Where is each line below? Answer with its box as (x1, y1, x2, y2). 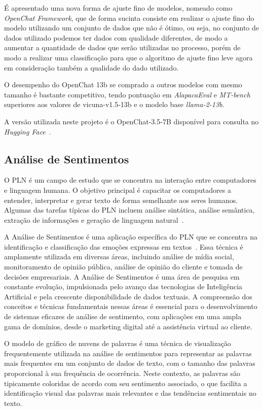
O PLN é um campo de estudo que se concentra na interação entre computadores (4, 175, 256, 185)
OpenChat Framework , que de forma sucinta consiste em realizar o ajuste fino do (4, 12, 254, 23)
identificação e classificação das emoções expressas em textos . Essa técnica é (4, 241, 243, 252)
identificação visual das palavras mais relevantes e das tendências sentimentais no (4, 388, 256, 398)
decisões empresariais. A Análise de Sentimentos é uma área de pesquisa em (4, 271, 240, 282)
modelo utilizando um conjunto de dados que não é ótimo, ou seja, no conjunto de (4, 22, 259, 33)
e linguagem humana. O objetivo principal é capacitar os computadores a (4, 184, 231, 195)
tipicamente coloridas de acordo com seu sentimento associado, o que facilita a (4, 378, 247, 388)
